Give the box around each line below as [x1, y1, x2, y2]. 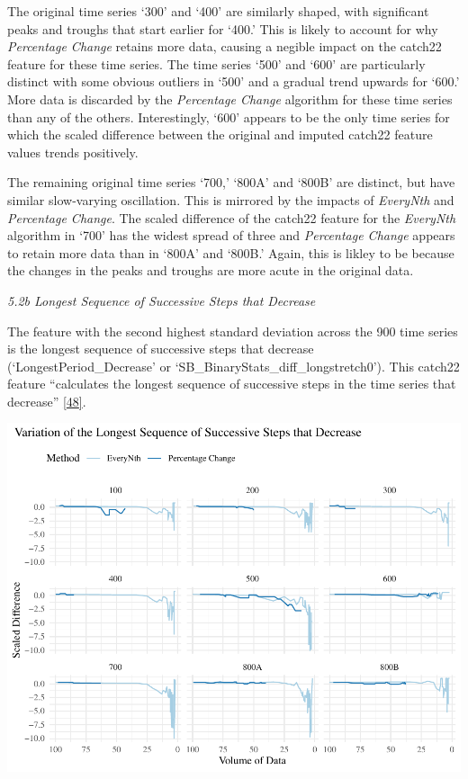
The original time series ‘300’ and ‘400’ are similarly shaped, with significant [7, 2, 429, 20]
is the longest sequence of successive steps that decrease [7, 339, 314, 358]
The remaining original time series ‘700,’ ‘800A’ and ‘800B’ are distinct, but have [7, 173, 455, 192]
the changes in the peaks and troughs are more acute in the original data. [7, 261, 414, 280]
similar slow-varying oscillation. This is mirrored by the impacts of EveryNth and [7, 190, 454, 209]
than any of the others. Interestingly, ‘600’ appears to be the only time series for [7, 107, 450, 126]
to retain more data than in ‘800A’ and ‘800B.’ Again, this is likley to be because [7, 243, 454, 262]
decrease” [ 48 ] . [7, 391, 86, 410]
